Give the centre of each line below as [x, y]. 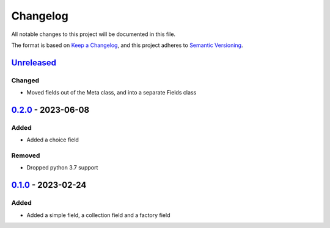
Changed [25, 80]
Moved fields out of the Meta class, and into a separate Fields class [112, 93]
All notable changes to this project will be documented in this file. [94, 34]
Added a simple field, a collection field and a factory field [98, 215]
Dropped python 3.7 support [62, 168]
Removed [26, 155]
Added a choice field [53, 140]
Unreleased [34, 62]
